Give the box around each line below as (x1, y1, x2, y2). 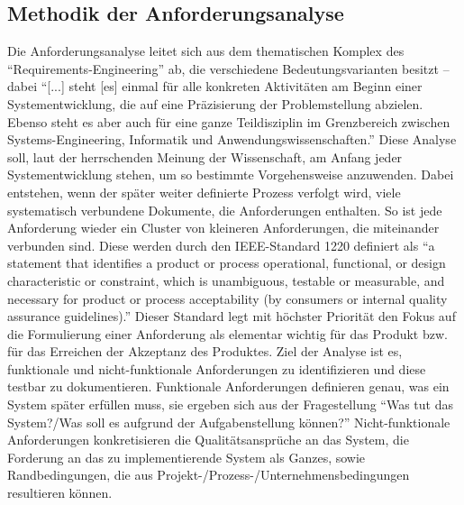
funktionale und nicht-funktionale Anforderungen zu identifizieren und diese (7, 359, 426, 378)
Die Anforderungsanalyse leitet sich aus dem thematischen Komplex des (7, 41, 405, 60)
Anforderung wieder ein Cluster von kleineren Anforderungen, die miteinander (7, 218, 440, 237)
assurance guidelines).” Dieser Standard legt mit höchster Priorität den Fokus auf (7, 307, 456, 326)
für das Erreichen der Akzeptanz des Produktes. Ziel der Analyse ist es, (7, 342, 403, 361)
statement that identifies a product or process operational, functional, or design (7, 253, 446, 272)
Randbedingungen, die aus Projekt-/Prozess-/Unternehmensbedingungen (7, 465, 410, 484)
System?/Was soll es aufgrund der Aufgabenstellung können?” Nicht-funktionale (7, 412, 450, 431)
